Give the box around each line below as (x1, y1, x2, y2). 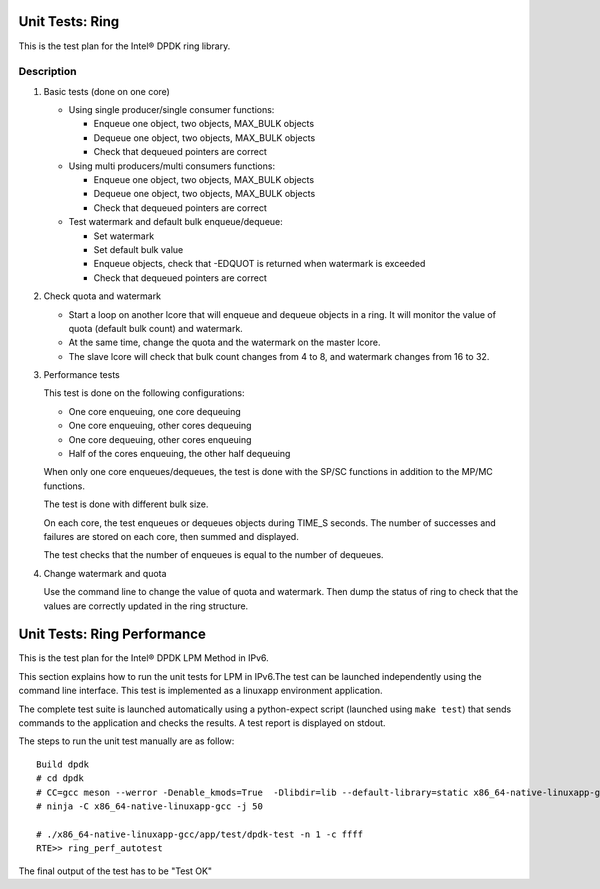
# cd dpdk (36, 773, 84, 784)
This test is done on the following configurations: (43, 387, 245, 399)
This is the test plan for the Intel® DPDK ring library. (18, 40, 231, 52)
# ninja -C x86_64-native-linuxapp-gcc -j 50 (36, 800, 264, 812)
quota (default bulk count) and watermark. (68, 322, 244, 334)
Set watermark (93, 230, 155, 242)
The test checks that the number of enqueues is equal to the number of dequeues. (43, 549, 384, 561)
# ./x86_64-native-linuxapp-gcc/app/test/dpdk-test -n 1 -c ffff (36, 828, 364, 840)
